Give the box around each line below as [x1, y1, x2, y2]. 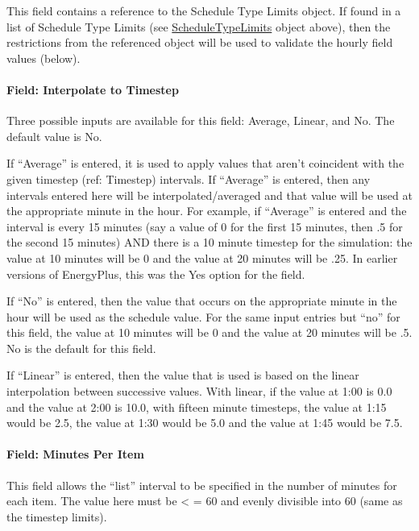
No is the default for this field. [6, 339, 156, 356]
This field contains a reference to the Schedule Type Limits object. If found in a [6, 2, 401, 19]
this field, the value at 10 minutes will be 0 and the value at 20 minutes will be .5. [6, 324, 413, 341]
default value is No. [6, 127, 102, 144]
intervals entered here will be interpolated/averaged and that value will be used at [6, 186, 413, 203]
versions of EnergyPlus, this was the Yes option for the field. [6, 265, 305, 282]
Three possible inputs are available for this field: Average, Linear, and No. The [6, 112, 395, 129]
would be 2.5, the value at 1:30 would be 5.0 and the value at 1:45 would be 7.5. [6, 414, 403, 431]
